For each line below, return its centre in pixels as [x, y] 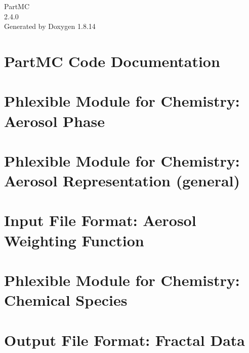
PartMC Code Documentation [112, 61]
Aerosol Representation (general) [122, 181]
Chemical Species [66, 300]
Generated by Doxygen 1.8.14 [50, 26]
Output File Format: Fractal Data [125, 340]
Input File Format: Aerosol [100, 220]
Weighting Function [74, 240]
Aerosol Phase [55, 121]
